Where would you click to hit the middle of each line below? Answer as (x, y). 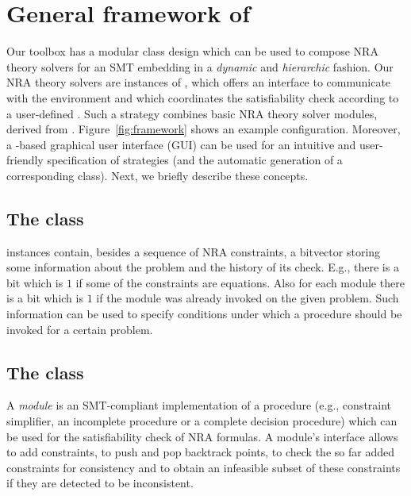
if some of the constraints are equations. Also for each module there (240, 282)
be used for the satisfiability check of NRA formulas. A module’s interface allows (202, 436)
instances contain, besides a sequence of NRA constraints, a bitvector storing (194, 251)
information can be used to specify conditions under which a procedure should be (204, 314)
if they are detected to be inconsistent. (100, 483)
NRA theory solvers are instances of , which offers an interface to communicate (199, 82)
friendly (25, 160)
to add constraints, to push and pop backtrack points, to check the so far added (200, 452)
